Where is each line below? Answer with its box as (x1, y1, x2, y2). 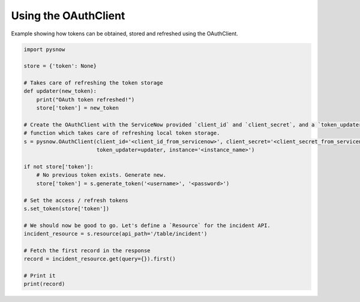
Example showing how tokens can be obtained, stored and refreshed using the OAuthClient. (11, 30, 238, 37)
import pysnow (23, 46, 65, 53)
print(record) (23, 280, 65, 288)
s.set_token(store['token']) (23, 205, 110, 212)
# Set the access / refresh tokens (23, 197, 128, 204)
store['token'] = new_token (36, 105, 119, 111)
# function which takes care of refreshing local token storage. (23, 129, 220, 137)
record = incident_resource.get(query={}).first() (23, 255, 176, 262)
